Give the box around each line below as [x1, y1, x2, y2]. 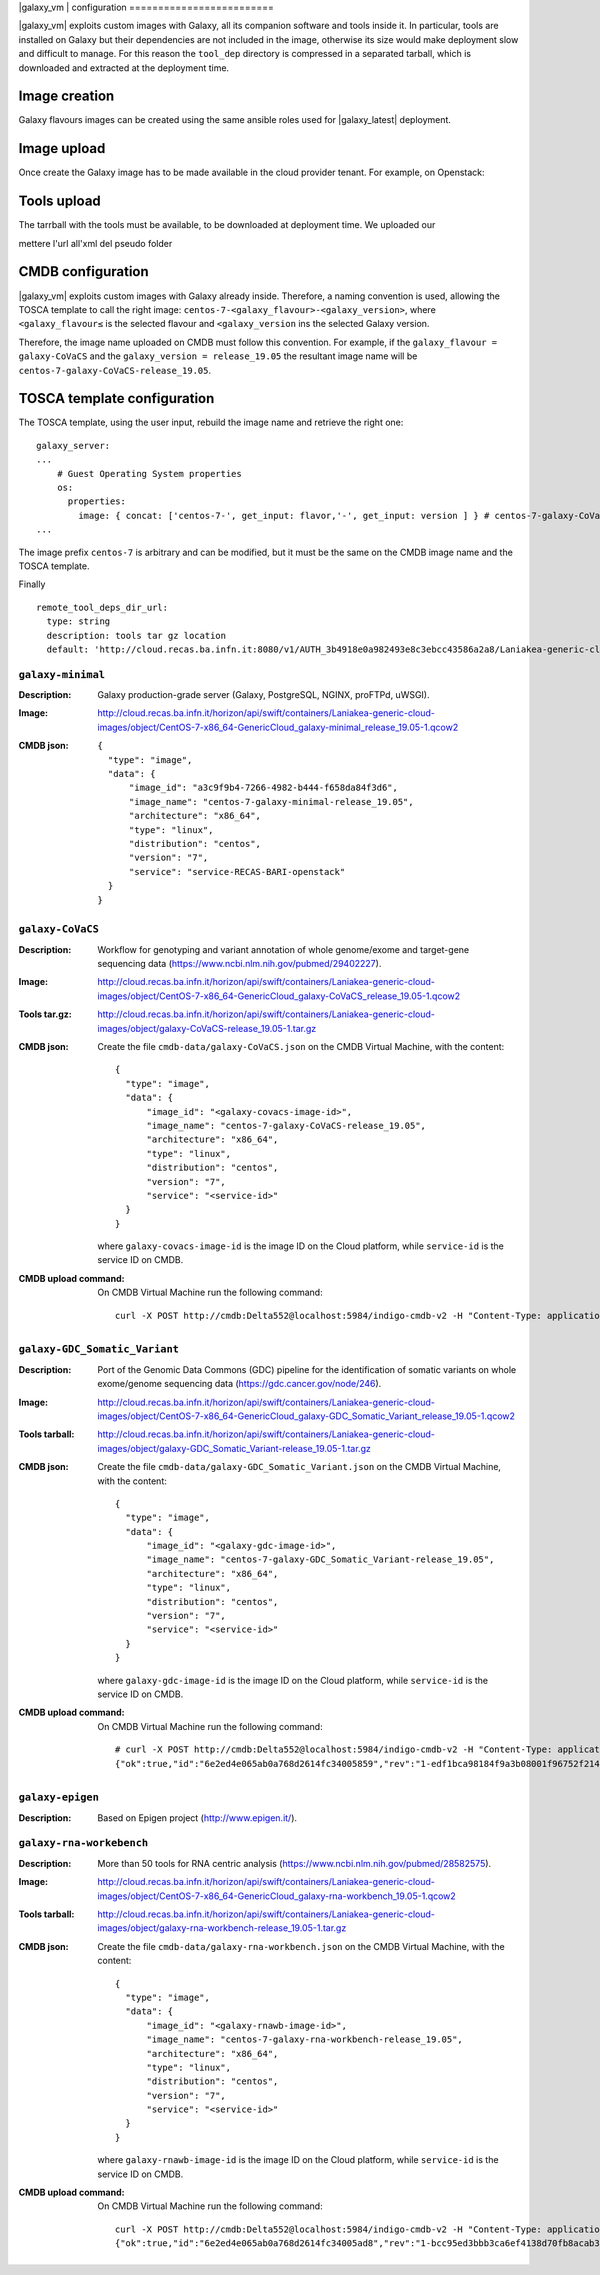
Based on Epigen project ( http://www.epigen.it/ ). [97, 1811, 298, 1824]
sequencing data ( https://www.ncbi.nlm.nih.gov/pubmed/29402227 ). [97, 958, 382, 970]
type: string [46, 616, 111, 627]
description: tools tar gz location [46, 630, 227, 641]
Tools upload [18, 193, 102, 210]
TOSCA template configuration [18, 390, 215, 407]
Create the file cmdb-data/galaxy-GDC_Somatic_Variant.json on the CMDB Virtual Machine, [97, 1461, 502, 1473]
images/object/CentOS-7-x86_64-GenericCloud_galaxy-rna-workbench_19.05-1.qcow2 [97, 1890, 457, 1902]
